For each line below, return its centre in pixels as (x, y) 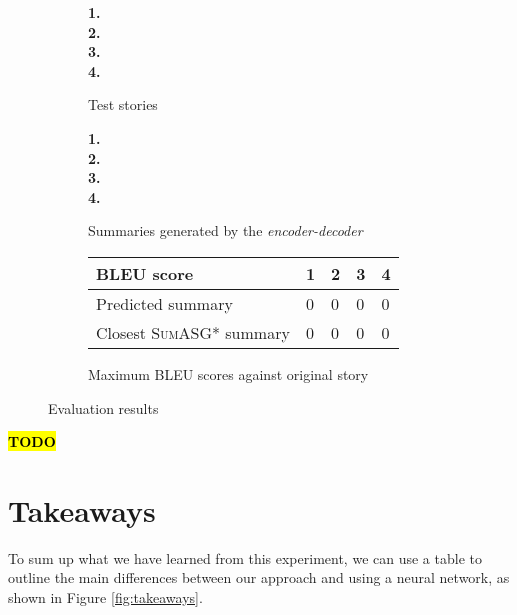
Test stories (123, 104)
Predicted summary (164, 303)
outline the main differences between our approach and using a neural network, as (259, 577)
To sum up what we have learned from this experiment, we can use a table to (245, 557)
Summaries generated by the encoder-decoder (225, 230)
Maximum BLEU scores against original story (228, 373)
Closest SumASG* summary (193, 332)
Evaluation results (103, 407)
